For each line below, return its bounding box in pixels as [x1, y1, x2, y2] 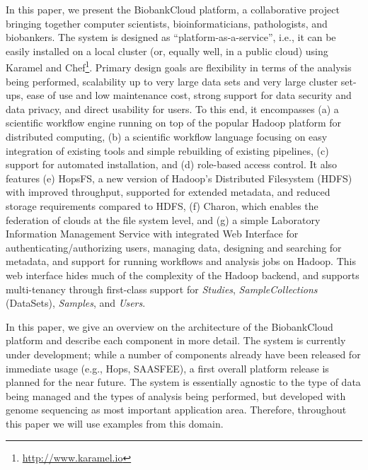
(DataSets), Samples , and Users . [6, 295, 146, 310]
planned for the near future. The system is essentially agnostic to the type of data [6, 375, 361, 389]
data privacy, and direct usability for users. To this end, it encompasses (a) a [6, 101, 339, 116]
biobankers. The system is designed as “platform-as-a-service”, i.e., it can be [6, 30, 336, 45]
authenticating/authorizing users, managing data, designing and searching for [6, 240, 342, 254]
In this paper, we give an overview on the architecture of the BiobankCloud [6, 319, 333, 334]
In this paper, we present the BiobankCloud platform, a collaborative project [6, 2, 340, 16]
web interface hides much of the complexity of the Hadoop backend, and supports [6, 267, 360, 282]
